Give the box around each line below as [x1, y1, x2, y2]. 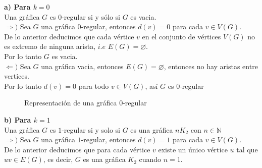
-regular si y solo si [62, 124, 120, 135]
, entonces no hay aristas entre [164, 61, 258, 71]
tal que [236, 144, 258, 154]
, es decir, [43, 154, 73, 164]
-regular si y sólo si [62, 11, 120, 22]
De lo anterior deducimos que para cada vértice [4, 144, 150, 154]
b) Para [4, 114, 31, 125]
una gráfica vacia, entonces [41, 61, 124, 71]
